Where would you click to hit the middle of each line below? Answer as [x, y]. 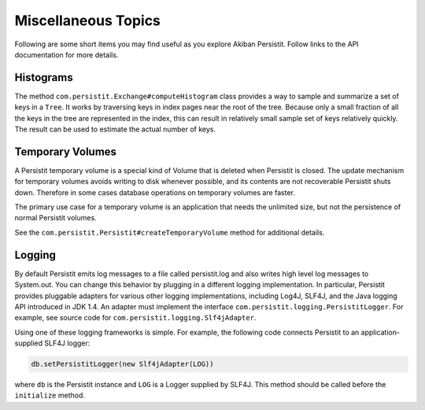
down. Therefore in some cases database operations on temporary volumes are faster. [155, 192]
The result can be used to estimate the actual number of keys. [115, 129]
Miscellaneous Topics [88, 20]
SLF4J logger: [67, 343]
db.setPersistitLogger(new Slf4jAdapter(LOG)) [122, 364]
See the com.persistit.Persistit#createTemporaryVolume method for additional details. [170, 232]
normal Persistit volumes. [56, 218]
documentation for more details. [67, 54]
